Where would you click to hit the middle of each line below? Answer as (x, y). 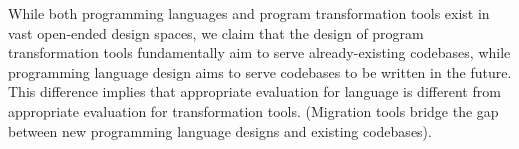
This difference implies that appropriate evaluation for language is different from (254, 91)
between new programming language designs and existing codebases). (220, 130)
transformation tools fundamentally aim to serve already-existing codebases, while (259, 52)
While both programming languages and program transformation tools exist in (249, 13)
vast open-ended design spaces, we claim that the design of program (216, 32)
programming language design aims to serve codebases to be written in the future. (260, 71)
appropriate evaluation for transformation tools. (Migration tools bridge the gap (253, 110)
